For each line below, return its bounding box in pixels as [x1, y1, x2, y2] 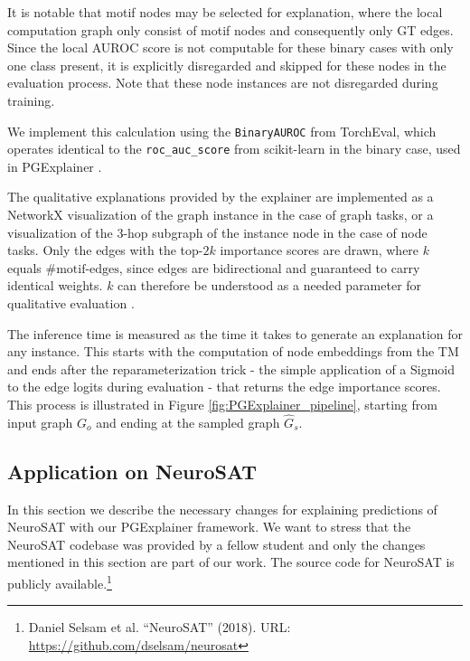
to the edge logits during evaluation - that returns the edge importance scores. [7, 377, 441, 396]
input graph [7, 412, 73, 431]
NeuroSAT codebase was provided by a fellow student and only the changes [7, 534, 426, 553]
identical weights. [7, 276, 103, 295]
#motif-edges [45, 262, 119, 276]
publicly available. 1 [7, 571, 112, 592]
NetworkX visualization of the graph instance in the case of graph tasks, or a [7, 205, 434, 224]
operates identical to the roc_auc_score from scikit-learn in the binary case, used [7, 139, 461, 158]
